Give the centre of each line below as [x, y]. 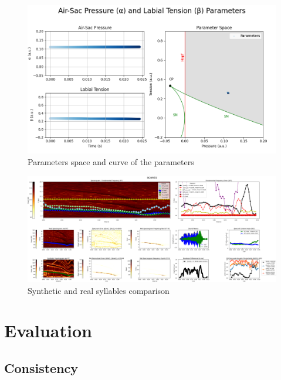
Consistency [41, 367]
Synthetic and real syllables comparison [99, 290]
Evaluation [48, 331]
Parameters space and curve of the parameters [111, 161]
